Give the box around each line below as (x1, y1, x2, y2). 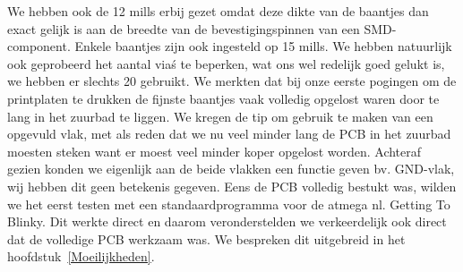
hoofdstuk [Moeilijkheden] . (7, 247, 155, 266)
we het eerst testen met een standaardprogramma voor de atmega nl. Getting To (7, 194, 450, 213)
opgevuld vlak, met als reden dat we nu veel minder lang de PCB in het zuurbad (7, 124, 451, 143)
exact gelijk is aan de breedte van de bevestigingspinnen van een (7, 19, 360, 38)
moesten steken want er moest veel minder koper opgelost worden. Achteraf (7, 141, 422, 160)
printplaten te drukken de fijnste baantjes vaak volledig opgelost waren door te (7, 89, 440, 107)
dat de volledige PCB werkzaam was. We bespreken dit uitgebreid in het (7, 229, 406, 248)
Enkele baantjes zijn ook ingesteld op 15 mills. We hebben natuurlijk (74, 37, 452, 55)
